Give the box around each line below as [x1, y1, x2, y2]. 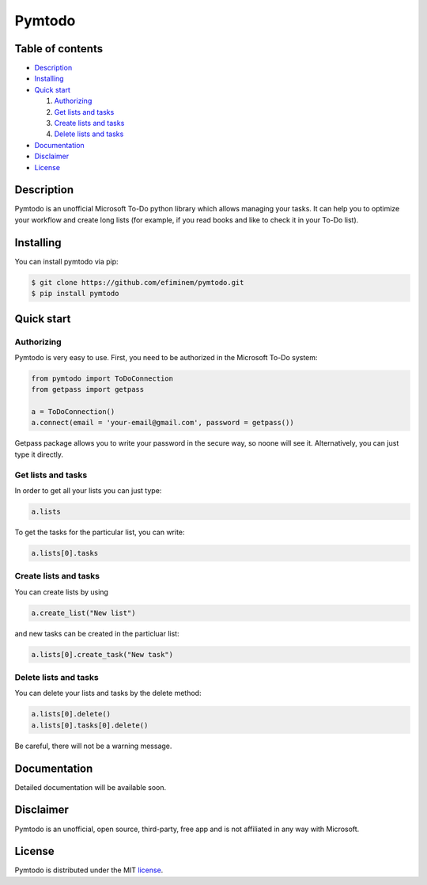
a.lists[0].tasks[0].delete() [31, 720, 149, 730]
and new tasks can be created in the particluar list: [14, 629, 179, 638]
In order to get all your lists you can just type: [14, 485, 162, 495]
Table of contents [14, 42, 103, 55]
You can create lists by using [14, 587, 108, 597]
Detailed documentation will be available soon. [14, 782, 166, 792]
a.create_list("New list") [31, 608, 136, 617]
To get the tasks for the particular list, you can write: [14, 527, 185, 537]
